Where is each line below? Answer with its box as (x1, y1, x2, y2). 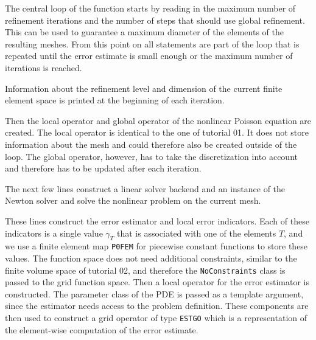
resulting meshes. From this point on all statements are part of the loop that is (5, 37, 300, 50)
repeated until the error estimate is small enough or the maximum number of (5, 49, 293, 62)
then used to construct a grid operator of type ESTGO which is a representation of (5, 311, 307, 324)
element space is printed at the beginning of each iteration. (5, 94, 225, 106)
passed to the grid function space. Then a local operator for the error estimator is (5, 276, 310, 288)
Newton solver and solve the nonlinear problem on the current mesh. (5, 194, 261, 207)
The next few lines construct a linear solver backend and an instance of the (5, 182, 286, 195)
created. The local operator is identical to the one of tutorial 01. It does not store (5, 126, 309, 139)
